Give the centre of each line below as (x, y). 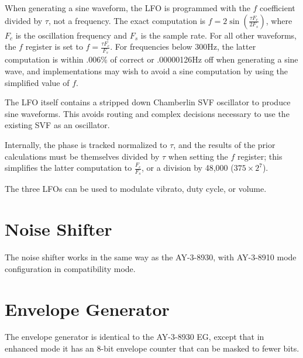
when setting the (198, 156)
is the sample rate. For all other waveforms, (218, 35)
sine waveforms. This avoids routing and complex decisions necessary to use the (147, 113)
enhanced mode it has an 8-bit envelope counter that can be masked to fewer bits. (152, 348)
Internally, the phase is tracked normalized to (86, 144)
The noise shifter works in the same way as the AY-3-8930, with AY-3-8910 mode (151, 257)
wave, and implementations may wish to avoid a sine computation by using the (147, 71)
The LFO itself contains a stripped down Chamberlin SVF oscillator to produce (148, 102)
